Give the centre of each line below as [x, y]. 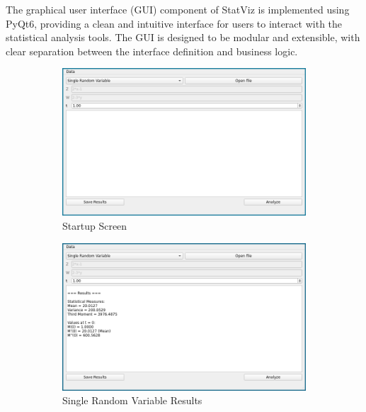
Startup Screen [95, 226]
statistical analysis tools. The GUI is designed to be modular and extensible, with [183, 37]
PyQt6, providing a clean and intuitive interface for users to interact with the [174, 23]
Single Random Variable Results [132, 400]
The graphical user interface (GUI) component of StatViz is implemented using [178, 9]
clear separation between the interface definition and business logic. [152, 51]
